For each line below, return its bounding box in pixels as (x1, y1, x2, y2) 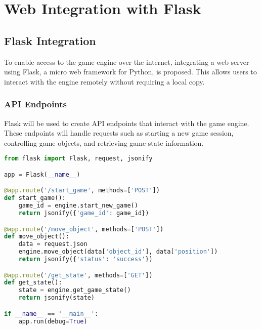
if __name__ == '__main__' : (4, 310, 99, 317)
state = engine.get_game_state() (18, 286, 131, 294)
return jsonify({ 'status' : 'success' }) (18, 256, 153, 263)
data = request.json (18, 240, 88, 248)
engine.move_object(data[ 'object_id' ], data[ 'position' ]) (18, 248, 218, 256)
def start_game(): (4, 194, 66, 202)
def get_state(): (4, 279, 62, 286)
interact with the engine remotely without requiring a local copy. (4, 76, 205, 87)
